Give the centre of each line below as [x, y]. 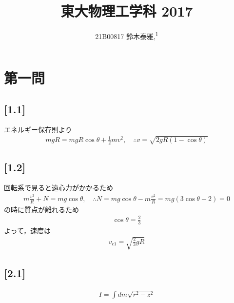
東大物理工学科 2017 [127, 11]
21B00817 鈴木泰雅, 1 [127, 35]
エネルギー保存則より [38, 129]
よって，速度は [27, 230]
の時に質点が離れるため [41, 209]
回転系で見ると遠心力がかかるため [58, 188]
